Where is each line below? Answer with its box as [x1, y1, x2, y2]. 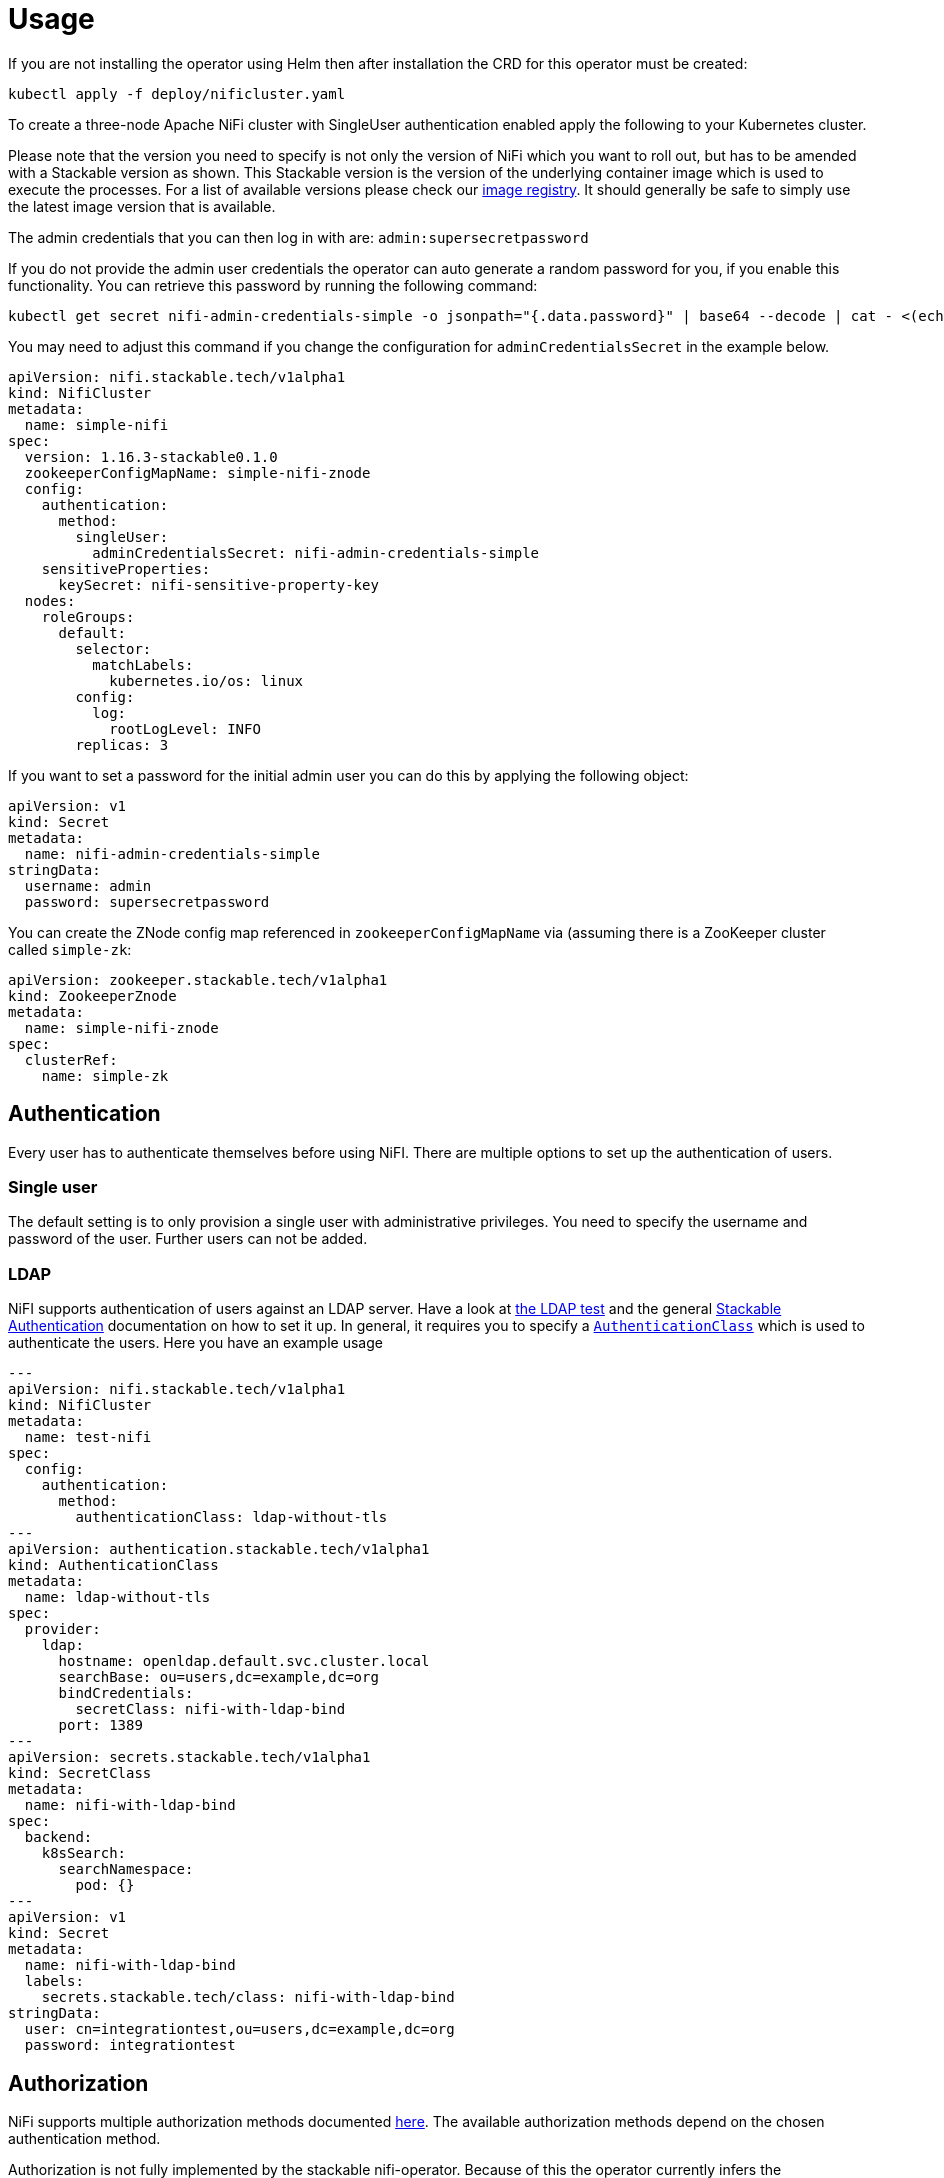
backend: [24, 1829, 93, 1846]
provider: [24, 1621, 101, 1638]
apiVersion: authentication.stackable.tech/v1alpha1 [8, 1541, 430, 1558]
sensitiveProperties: [41, 560, 211, 577]
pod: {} [75, 1877, 135, 1894]
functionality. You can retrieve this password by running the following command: [8, 276, 538, 294]
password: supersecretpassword [24, 893, 270, 910]
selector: [75, 640, 152, 657]
